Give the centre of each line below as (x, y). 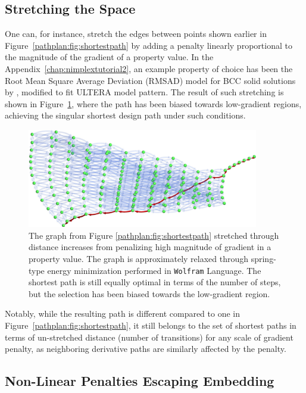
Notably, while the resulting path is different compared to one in (123, 314)
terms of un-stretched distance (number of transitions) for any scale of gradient (149, 337)
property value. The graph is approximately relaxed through (139, 258)
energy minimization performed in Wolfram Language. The (154, 270)
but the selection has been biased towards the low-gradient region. (149, 293)
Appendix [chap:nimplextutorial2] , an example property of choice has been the (149, 68)
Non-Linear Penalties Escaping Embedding (140, 381)
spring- (263, 258)
